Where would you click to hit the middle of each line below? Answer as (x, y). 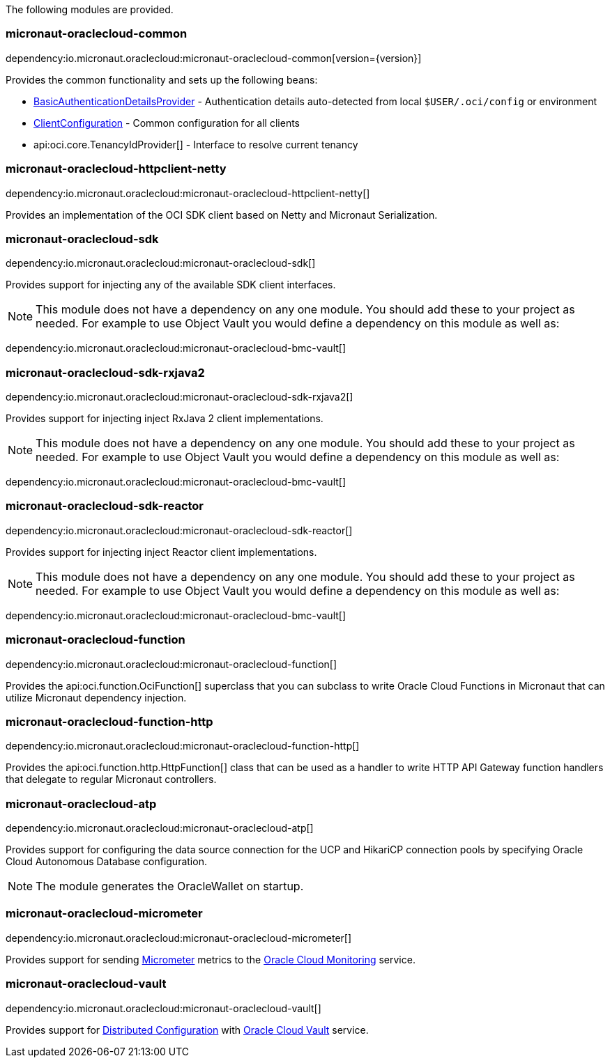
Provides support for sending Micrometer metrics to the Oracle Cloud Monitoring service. (211, 959)
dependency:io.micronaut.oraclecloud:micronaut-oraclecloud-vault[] (163, 1008)
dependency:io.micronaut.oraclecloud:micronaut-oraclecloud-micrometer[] (179, 938)
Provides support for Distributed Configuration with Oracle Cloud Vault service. (187, 1030)
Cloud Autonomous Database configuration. (106, 861)
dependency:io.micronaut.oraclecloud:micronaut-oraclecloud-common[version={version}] (214, 58)
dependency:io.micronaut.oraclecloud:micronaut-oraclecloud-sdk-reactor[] (179, 530)
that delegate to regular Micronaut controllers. (111, 779)
